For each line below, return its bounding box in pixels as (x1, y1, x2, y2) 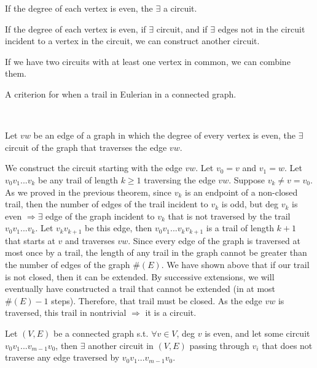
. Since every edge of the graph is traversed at (128, 234, 300, 247)
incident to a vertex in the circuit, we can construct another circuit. (5, 34, 260, 47)
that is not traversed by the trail (168, 209, 291, 222)
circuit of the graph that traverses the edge (5, 140, 167, 153)
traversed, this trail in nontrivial (5, 306, 127, 319)
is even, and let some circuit (205, 326, 310, 339)
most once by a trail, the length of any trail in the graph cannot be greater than (5, 246, 307, 259)
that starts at (5, 234, 55, 247)
